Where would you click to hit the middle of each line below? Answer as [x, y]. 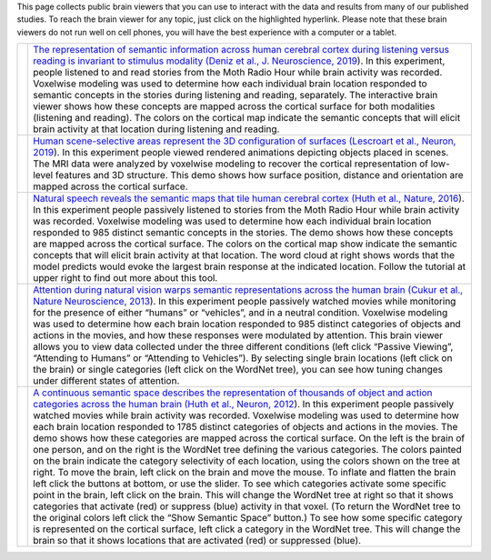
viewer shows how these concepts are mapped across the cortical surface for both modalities [234, 106]
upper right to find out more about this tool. [125, 278]
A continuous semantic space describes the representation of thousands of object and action [233, 393]
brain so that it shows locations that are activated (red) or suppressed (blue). [197, 541]
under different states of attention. [106, 381]
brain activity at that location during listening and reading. [156, 129]
